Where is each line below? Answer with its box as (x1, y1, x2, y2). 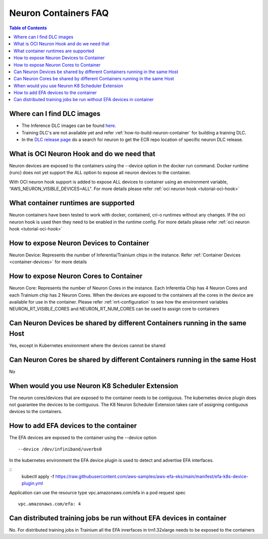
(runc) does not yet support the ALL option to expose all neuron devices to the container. (9, 170, 191, 176)
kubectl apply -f (21, 473, 55, 479)
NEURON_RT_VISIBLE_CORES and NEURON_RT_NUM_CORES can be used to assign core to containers (9, 306, 219, 312)
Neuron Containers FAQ (9, 7, 109, 18)
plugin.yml (21, 480, 43, 486)
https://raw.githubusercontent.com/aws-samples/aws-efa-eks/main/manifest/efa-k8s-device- (55, 473, 249, 479)
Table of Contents (9, 25, 47, 31)
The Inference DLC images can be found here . (21, 122, 117, 129)
